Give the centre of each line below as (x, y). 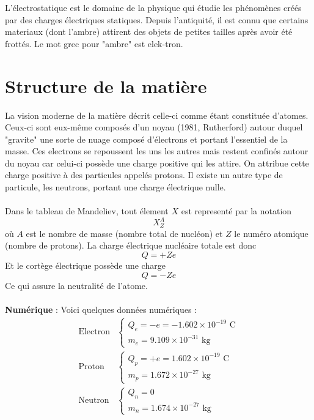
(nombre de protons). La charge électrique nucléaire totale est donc (131, 245)
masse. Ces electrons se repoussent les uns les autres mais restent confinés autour (157, 151)
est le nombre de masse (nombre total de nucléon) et (124, 233)
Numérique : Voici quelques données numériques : (101, 309)
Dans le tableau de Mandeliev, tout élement (87, 211)
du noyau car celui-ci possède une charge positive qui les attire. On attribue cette (157, 163)
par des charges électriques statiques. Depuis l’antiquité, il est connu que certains (157, 19)
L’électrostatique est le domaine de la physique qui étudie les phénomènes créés (153, 7)
